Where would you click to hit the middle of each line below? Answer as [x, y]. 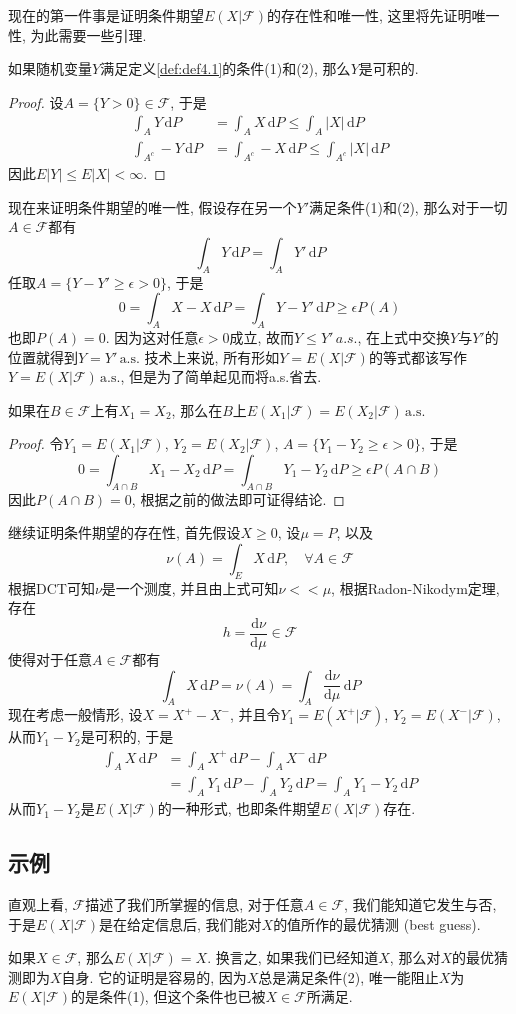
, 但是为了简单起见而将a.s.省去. [221, 376]
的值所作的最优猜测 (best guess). [377, 923]
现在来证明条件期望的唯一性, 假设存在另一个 [152, 206]
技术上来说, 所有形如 [212, 356]
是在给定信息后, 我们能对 [180, 923]
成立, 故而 [262, 337]
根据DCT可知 [51, 587]
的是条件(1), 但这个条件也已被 [168, 996]
